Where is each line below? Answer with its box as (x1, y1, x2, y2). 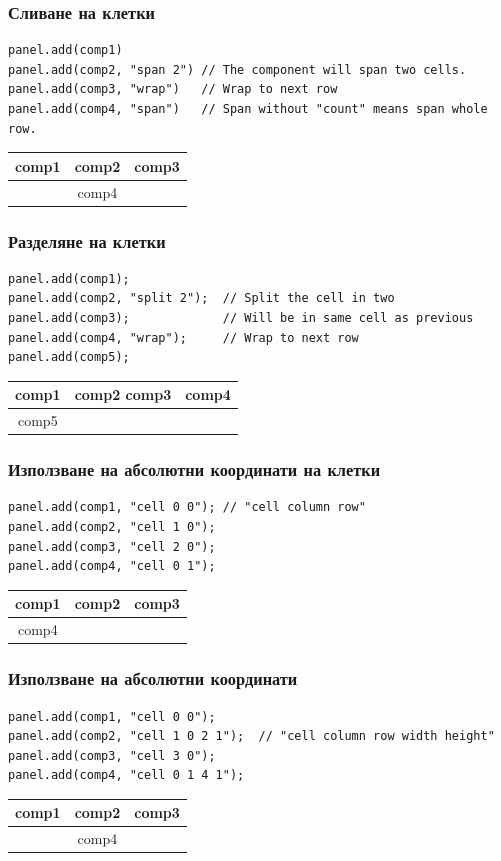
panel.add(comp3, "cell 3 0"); (8, 748, 216, 763)
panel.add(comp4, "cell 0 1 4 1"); (8, 768, 245, 783)
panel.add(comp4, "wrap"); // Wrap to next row (8, 330, 359, 345)
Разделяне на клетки (8, 228, 166, 253)
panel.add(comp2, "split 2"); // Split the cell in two (8, 291, 395, 306)
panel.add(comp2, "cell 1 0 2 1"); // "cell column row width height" (8, 729, 495, 744)
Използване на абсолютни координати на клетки (8, 457, 381, 482)
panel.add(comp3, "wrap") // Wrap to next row (8, 82, 338, 97)
